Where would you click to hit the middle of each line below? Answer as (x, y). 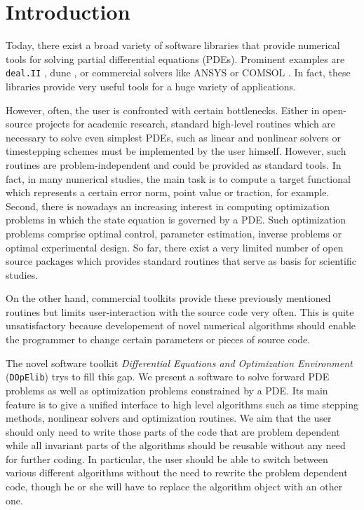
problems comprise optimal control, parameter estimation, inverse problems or (174, 233)
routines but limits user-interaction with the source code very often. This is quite (180, 311)
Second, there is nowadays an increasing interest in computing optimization (168, 206)
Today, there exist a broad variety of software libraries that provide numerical (173, 45)
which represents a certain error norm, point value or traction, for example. (168, 192)
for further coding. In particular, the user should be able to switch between (167, 459)
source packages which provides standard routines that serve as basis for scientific (181, 261)
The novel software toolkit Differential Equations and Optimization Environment (179, 363)
